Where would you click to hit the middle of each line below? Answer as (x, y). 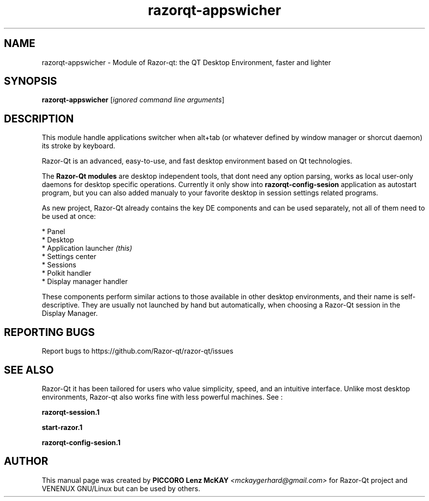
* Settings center (69, 257)
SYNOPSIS (31, 81)
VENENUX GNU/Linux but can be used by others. (121, 488)
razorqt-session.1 (71, 412)
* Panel (53, 232)
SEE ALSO (29, 370)
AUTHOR (26, 461)
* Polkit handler (67, 273)
